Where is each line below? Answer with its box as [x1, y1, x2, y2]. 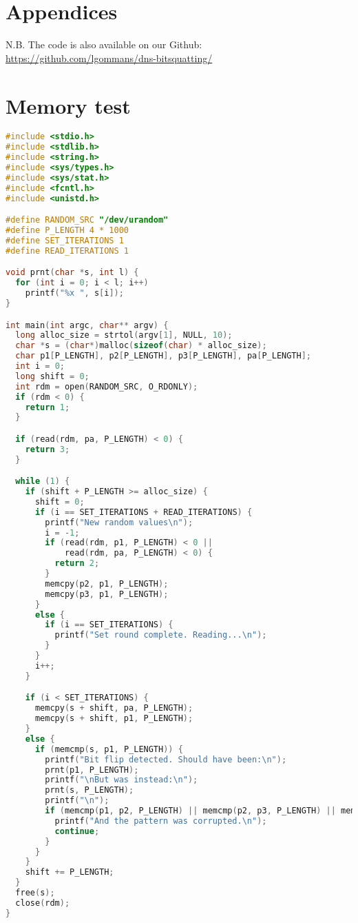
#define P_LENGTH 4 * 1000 [6, 225, 129, 236]
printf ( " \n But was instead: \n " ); [45, 775, 198, 785]
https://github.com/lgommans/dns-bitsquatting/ [6, 50, 213, 65]
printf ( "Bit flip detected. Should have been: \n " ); [45, 754, 287, 764]
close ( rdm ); [15, 897, 70, 908]
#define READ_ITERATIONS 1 [6, 245, 129, 256]
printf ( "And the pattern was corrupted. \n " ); [54, 815, 267, 826]
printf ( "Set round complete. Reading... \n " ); [54, 630, 267, 640]
